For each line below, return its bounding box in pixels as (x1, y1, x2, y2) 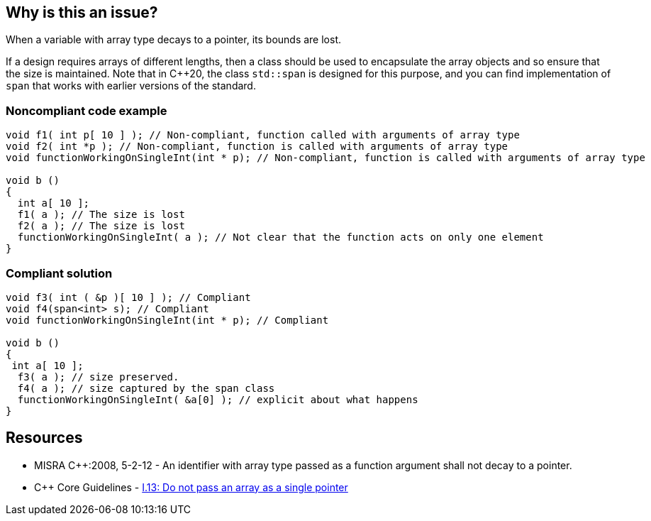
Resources (6, 429, 83, 447)
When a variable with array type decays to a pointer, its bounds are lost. (6, 33, 342, 46)
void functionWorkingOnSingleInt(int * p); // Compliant (6, 314, 329, 326)
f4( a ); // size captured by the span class (17, 382, 275, 394)
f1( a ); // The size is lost (17, 209, 185, 221)
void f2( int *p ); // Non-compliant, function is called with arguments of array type (6, 141, 508, 153)
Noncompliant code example (6, 103, 167, 118)
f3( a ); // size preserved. (17, 371, 179, 383)
